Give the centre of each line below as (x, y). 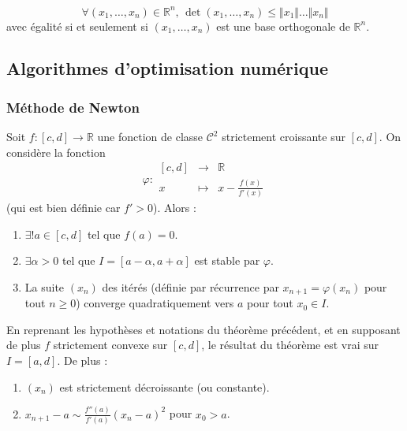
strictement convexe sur (110, 345)
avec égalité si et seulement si (77, 26)
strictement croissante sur (284, 137)
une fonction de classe (150, 137)
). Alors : (174, 208)
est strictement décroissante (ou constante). (164, 386)
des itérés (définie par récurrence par (190, 286)
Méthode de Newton (73, 107)
